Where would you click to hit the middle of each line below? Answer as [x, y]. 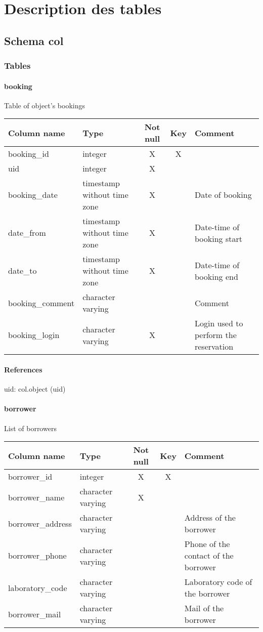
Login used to [219, 323]
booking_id [29, 154]
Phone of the [207, 544]
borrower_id [30, 477]
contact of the [209, 556]
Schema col [34, 40]
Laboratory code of [218, 582]
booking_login [34, 335]
